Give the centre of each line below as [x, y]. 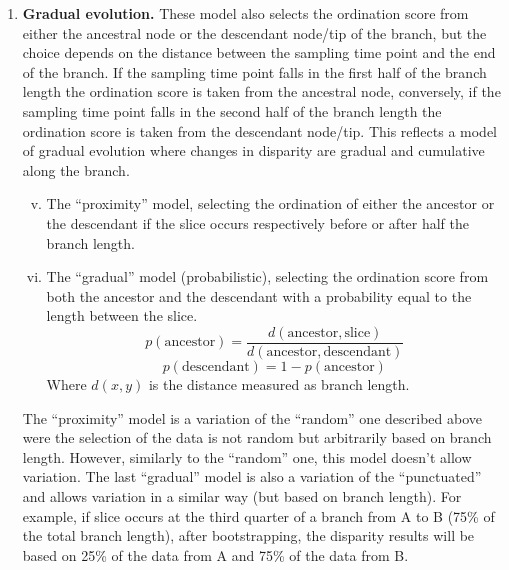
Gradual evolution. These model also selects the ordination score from [245, 13]
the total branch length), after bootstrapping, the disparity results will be [248, 535]
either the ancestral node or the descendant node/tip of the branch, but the [254, 32]
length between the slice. [122, 315]
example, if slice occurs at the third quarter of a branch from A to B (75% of [258, 515]
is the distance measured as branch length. [279, 383]
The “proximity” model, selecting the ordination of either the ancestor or [270, 203]
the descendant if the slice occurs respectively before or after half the [258, 222]
